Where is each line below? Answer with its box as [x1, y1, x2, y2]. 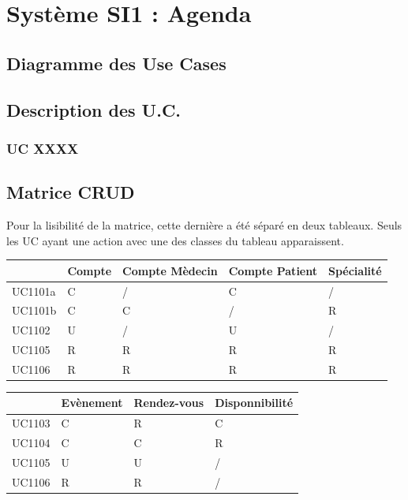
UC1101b [12, 302, 57, 319]
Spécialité [328, 262, 382, 278]
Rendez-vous [133, 394, 204, 411]
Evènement [61, 394, 123, 411]
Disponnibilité [215, 394, 294, 411]
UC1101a [12, 282, 56, 299]
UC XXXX [6, 138, 79, 158]
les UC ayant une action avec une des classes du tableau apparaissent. [6, 232, 344, 248]
